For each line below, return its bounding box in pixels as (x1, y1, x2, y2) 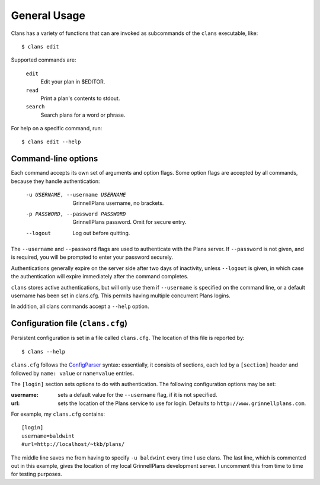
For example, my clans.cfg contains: (11, 410, 105, 417)
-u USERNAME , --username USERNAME (25, 191, 126, 198)
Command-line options (11, 154, 98, 164)
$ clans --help (21, 348, 66, 355)
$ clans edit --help (21, 139, 81, 145)
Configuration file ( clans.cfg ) (11, 319, 127, 329)
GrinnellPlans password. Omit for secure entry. (72, 219, 187, 226)
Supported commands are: (11, 56, 76, 63)
